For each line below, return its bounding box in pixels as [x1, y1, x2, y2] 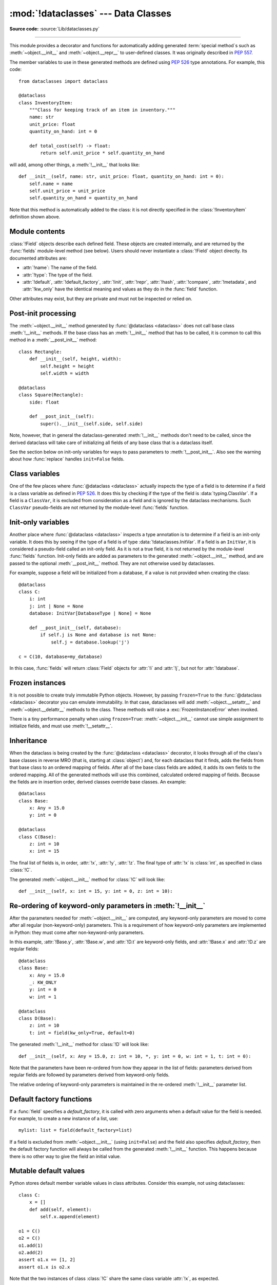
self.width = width [40, 371, 89, 376]
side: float [29, 399, 60, 405]
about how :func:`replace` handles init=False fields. [9, 456, 125, 462]
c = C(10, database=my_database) [18, 653, 103, 659]
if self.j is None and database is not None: [40, 632, 156, 638]
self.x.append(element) [40, 1214, 100, 1220]
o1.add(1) [18, 1242, 43, 1249]
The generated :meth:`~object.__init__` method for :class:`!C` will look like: [9, 876, 165, 883]
